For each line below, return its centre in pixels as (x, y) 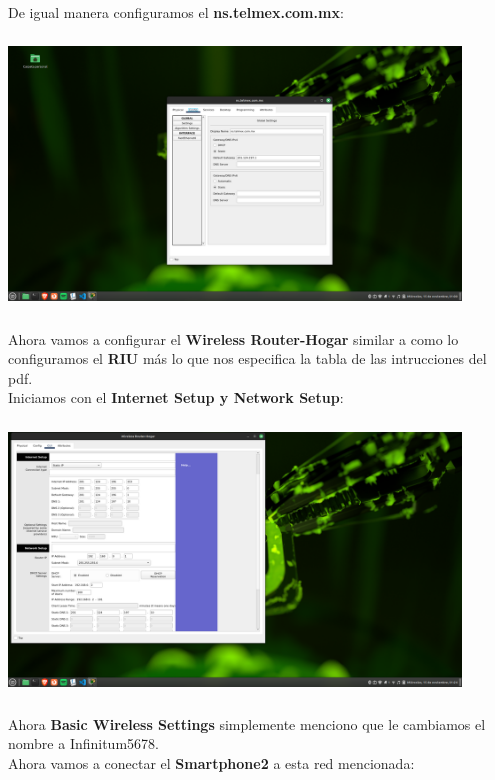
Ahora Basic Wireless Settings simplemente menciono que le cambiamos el (247, 723)
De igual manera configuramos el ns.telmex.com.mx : (176, 12)
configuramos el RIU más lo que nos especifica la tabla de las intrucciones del (247, 358)
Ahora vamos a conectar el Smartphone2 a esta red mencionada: (211, 763)
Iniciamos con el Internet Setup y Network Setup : (176, 397)
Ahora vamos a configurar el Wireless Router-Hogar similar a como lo (233, 338)
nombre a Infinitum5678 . (83, 743)
